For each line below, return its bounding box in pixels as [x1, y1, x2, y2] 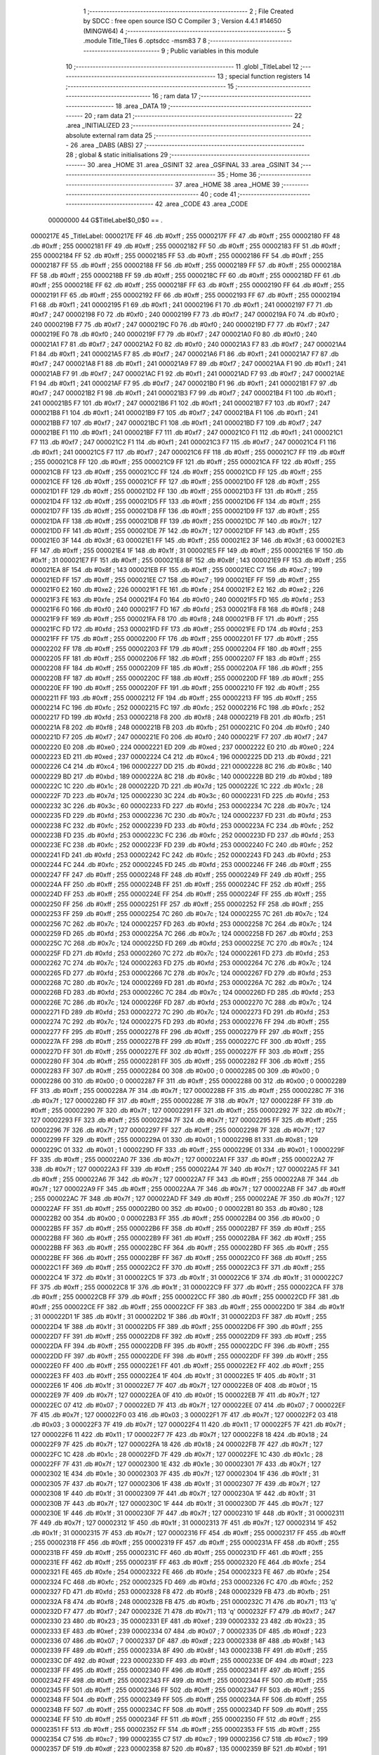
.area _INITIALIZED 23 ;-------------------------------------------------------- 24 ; [65, 121, 305, 130]
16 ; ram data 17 [152, 92, 198, 100]
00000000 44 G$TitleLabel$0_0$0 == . [48, 216, 163, 224]
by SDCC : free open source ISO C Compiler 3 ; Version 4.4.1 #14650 [83, 17, 282, 25]
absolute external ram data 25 [65, 131, 152, 140]
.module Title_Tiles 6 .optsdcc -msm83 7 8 [83, 37, 207, 45]
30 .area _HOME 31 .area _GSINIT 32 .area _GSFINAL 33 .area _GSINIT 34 [87, 160, 300, 168]
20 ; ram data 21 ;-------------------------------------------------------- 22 [84, 111, 302, 119]
